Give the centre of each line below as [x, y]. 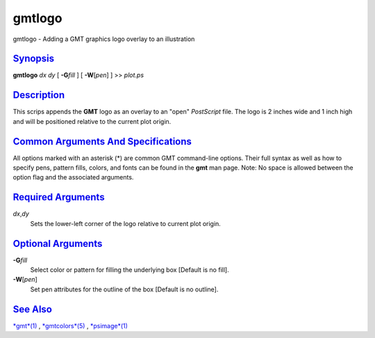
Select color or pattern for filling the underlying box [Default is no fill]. [130, 270]
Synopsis [34, 59]
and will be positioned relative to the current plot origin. [92, 121]
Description [39, 95]
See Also [32, 309]
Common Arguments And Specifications [102, 142]
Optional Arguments [58, 243]
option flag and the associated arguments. [73, 177]
